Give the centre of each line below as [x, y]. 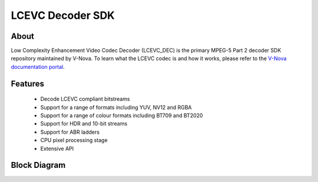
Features [27, 83]
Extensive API [57, 148]
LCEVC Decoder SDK [63, 15]
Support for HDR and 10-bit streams [84, 124]
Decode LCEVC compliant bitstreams [85, 99]
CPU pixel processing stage [74, 140]
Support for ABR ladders [70, 132]
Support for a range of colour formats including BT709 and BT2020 [122, 115]
